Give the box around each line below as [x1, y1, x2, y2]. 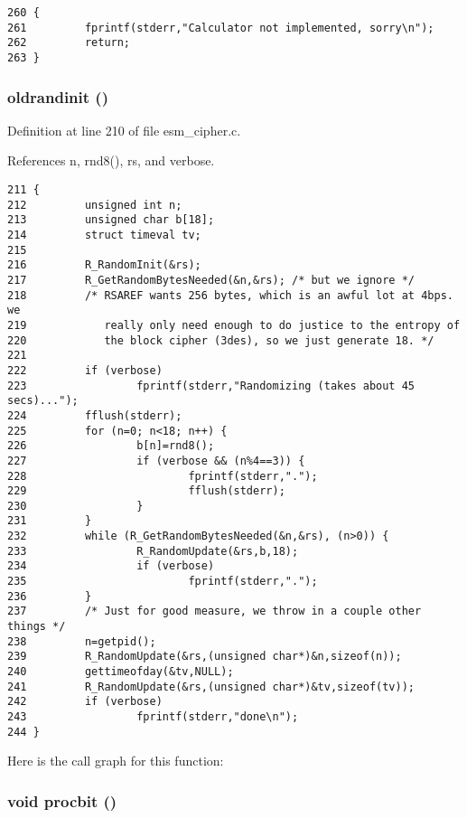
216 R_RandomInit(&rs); [7, 259, 201, 272]
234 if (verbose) [7, 559, 215, 573]
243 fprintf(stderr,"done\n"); [7, 710, 299, 723]
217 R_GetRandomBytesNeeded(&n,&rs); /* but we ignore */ [7, 273, 416, 287]
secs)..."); [7, 394, 79, 408]
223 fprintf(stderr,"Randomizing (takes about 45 [7, 379, 416, 392]
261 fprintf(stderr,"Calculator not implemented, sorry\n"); [7, 21, 434, 34]
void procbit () [7, 789, 117, 812]
